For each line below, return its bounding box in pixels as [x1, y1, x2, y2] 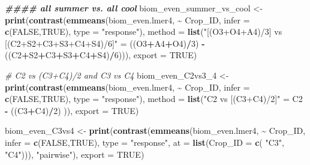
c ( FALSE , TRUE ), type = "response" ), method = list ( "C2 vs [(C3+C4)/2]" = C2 [5, 92, 303, 105]
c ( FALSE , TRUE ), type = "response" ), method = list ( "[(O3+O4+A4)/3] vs [5, 25, 282, 38]
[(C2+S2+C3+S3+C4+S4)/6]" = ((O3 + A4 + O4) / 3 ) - [5, 37, 205, 49]
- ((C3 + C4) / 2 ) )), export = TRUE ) [5, 104, 139, 116]
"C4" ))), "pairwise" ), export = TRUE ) [5, 148, 145, 160]
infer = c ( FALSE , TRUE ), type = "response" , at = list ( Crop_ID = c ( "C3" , [5, 136, 284, 148]
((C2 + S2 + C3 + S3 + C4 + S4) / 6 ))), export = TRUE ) [5, 49, 197, 61]
